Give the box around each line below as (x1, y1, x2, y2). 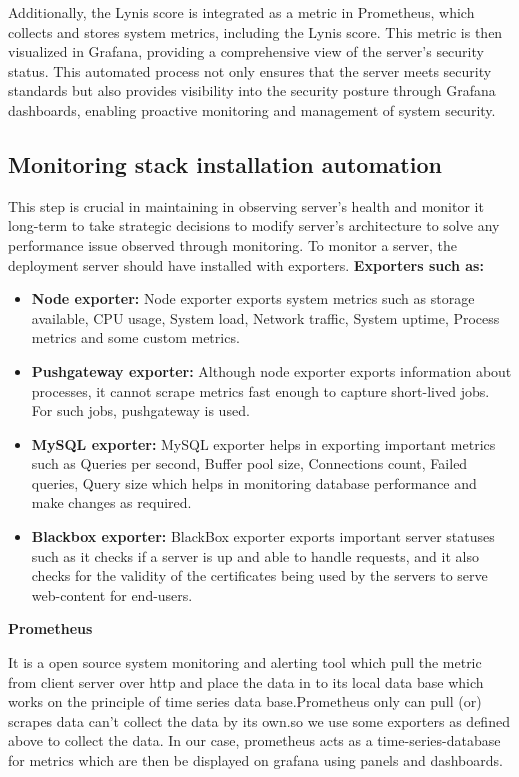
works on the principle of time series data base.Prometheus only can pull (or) (8, 691, 482, 712)
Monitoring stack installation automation (8, 148, 442, 179)
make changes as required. (31, 492, 192, 513)
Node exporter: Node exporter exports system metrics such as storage (31, 288, 475, 309)
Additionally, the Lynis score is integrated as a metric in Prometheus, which (8, 2, 475, 22)
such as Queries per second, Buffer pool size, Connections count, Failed (31, 453, 468, 474)
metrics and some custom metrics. (31, 327, 240, 348)
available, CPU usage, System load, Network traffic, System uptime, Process (31, 307, 500, 328)
